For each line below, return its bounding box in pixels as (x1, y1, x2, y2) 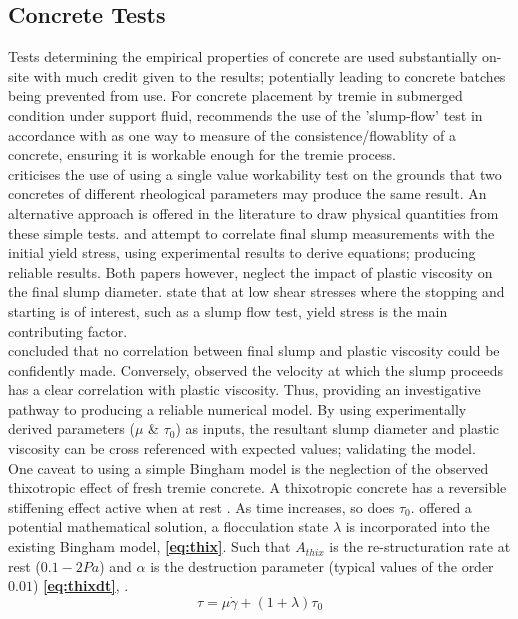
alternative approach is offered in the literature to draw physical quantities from (8, 202, 499, 223)
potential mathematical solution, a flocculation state (8, 516, 329, 537)
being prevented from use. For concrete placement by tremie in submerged (8, 85, 463, 106)
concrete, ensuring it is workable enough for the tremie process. (8, 144, 396, 165)
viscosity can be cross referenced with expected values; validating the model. (8, 438, 476, 459)
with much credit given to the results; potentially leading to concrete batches (33, 65, 506, 86)
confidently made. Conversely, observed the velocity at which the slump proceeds (8, 359, 504, 380)
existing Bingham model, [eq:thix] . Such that (8, 536, 291, 557)
